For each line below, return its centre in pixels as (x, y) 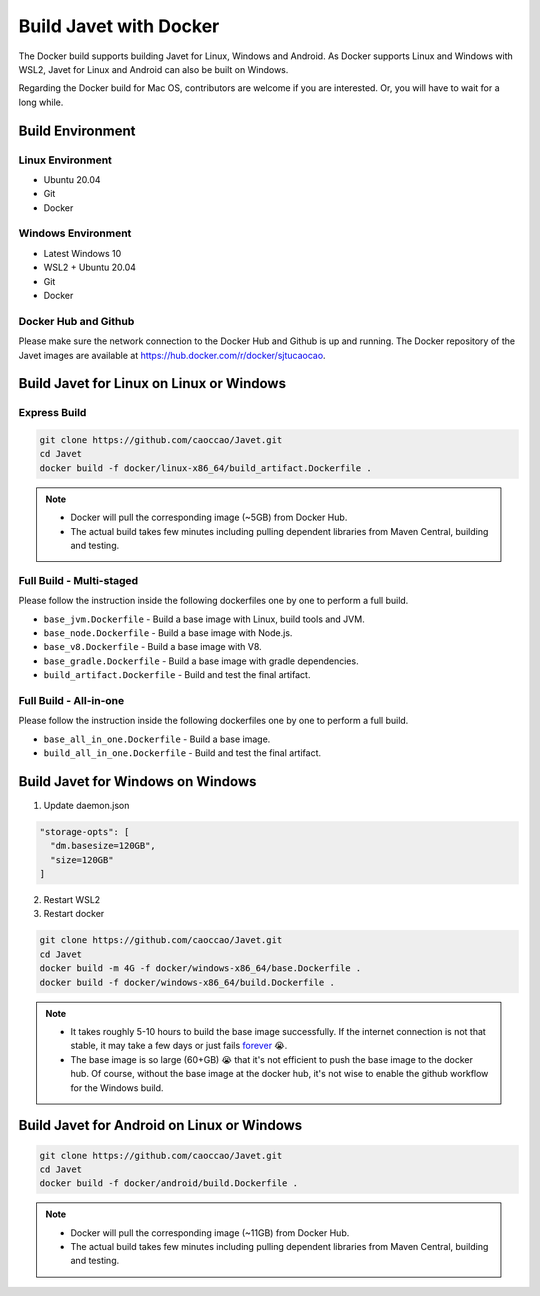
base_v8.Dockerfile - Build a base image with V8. (152, 647)
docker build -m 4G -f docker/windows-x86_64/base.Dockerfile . (200, 968)
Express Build (52, 413)
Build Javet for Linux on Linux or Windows (152, 383)
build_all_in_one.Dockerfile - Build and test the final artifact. (182, 753)
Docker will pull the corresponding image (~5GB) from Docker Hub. (209, 517)
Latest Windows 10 (82, 253)
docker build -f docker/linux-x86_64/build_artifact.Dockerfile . (205, 468)
